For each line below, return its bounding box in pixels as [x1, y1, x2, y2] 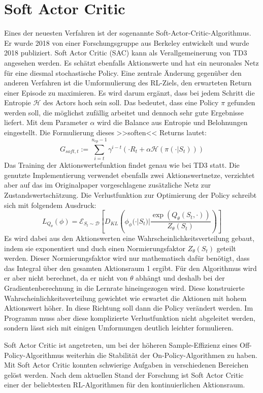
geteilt [216, 243, 236, 253]
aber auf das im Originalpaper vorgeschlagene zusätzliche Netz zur [4, 179, 211, 190]
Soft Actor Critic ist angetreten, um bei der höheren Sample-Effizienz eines [4, 340, 238, 350]
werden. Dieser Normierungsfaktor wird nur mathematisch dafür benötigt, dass [4, 253, 250, 263]
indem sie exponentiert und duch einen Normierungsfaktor [4, 243, 185, 253]
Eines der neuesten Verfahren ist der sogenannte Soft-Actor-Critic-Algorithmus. [4, 27, 251, 38]
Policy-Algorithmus [4, 349, 64, 360]
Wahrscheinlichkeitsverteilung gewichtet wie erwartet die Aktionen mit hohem [4, 292, 247, 303]
